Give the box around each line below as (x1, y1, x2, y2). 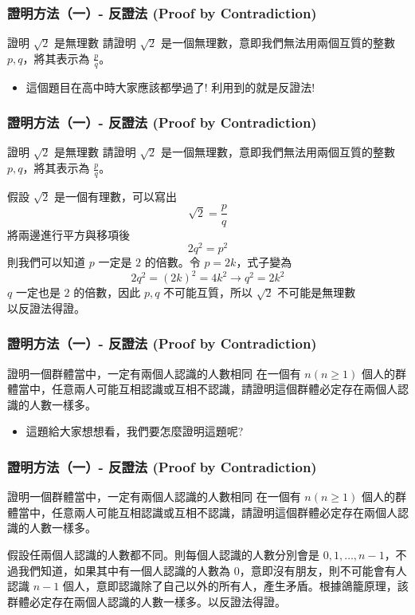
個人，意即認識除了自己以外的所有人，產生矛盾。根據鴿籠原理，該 (62, 578, 409, 594)
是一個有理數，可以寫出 (54, 187, 178, 204)
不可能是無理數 (277, 284, 356, 301)
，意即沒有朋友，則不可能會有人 (239, 562, 407, 578)
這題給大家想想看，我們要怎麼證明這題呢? (25, 423, 244, 440)
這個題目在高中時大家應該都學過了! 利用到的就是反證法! (25, 78, 315, 95)
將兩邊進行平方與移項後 (7, 226, 130, 242)
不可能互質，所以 (163, 284, 253, 301)
